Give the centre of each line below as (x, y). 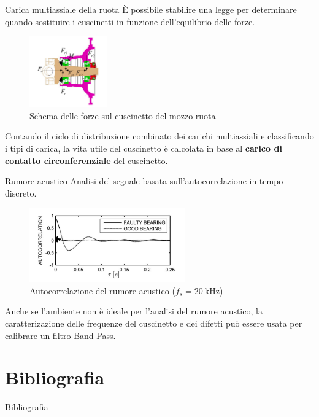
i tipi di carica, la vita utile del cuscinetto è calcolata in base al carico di (144, 148)
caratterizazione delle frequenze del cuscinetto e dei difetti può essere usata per (154, 323)
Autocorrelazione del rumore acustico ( (102, 290)
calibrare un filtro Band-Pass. (60, 335)
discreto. (21, 193)
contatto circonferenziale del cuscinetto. (86, 160)
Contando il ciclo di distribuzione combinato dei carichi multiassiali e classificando (159, 136)
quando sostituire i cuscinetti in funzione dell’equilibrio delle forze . (130, 21)
